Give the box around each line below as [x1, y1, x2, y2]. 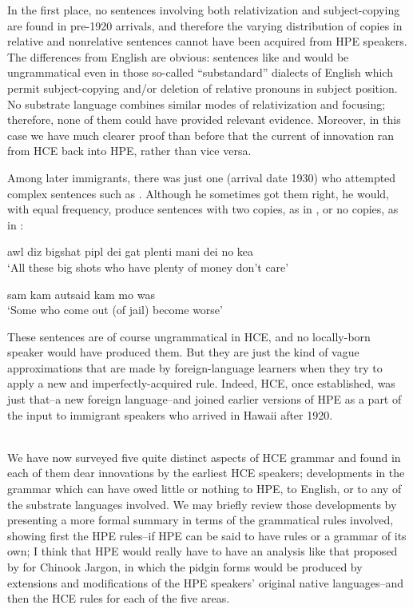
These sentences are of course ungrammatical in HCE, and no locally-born [7, 328, 371, 344]
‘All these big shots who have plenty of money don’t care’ [7, 258, 289, 275]
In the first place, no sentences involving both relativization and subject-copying [7, 2, 400, 18]
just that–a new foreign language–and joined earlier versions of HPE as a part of [7, 391, 402, 408]
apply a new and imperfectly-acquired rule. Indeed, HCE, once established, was [7, 375, 395, 392]
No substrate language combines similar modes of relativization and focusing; [7, 95, 386, 112]
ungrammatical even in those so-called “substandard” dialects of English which [7, 64, 393, 81]
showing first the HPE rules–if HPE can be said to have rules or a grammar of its [7, 527, 407, 543]
